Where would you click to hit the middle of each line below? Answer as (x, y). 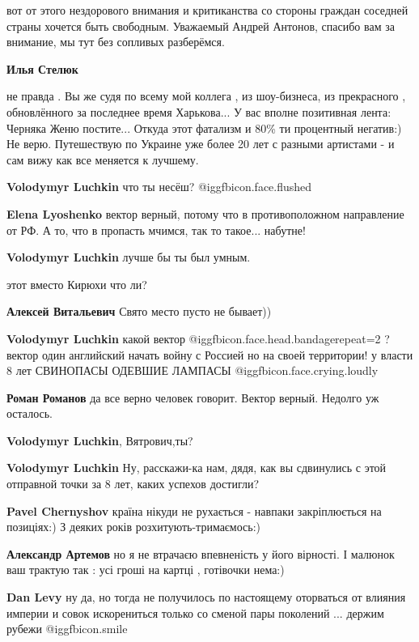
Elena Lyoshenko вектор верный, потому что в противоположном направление (205, 213)
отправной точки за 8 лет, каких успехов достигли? (133, 484)
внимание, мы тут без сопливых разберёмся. (116, 42)
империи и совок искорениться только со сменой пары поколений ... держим (195, 612)
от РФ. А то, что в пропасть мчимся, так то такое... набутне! (156, 230)
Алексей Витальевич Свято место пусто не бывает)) (139, 311)
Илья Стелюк (42, 68)
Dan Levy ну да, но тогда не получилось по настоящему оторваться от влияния (206, 597)
